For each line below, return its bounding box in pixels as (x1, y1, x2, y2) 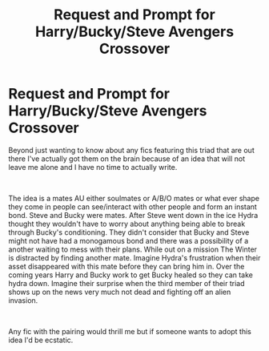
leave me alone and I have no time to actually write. (8, 162, 178, 171)
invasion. (8, 295, 38, 305)
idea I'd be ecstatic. (8, 335, 74, 345)
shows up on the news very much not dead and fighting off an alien (8, 287, 231, 297)
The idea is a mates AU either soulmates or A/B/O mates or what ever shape (8, 193, 260, 203)
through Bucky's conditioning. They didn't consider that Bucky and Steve (8, 227, 250, 237)
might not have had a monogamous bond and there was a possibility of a (8, 236, 249, 245)
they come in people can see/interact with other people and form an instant (8, 202, 258, 212)
